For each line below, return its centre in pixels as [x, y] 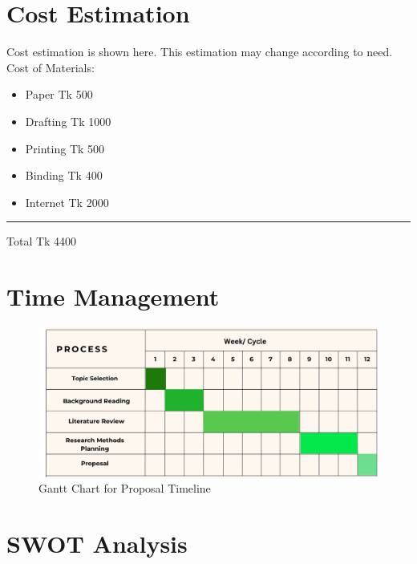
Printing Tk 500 [65, 148]
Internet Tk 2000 [67, 202]
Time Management [113, 296]
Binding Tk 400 [64, 175]
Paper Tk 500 [59, 94]
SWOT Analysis [97, 544]
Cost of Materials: [51, 67]
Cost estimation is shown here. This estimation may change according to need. [200, 52]
